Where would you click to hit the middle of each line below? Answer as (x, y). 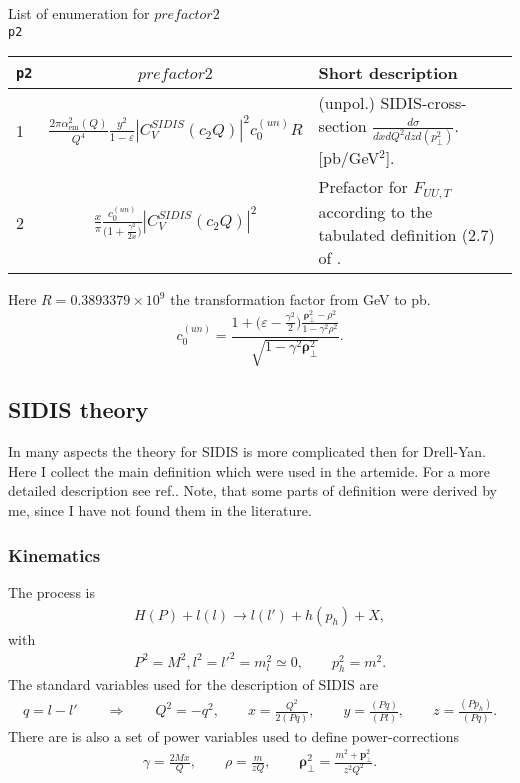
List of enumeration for (79, 13)
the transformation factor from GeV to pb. (300, 299)
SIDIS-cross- (423, 103)
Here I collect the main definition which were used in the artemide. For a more (249, 470)
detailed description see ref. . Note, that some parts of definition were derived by (252, 490)
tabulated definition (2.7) (406, 235)
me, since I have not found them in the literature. (160, 510)
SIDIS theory (78, 409)
